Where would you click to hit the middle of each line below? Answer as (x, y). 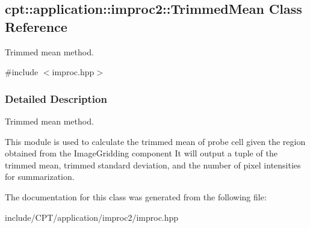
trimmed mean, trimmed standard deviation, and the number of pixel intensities (153, 165)
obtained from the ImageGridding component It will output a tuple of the (141, 153)
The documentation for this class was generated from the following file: (136, 196)
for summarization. (40, 177)
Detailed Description (56, 98)
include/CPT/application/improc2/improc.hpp (92, 217)
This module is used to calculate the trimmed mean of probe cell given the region (155, 141)
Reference (36, 26)
